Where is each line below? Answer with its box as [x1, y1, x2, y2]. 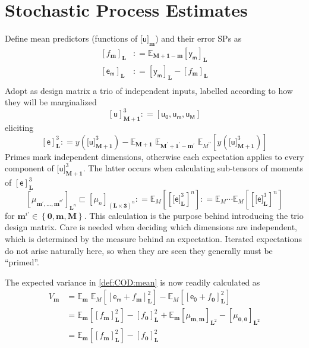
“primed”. [5, 256, 39, 268]
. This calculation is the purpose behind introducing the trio [84, 209, 304, 221]
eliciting [5, 121, 34, 134]
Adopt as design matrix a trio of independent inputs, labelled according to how [5, 84, 293, 96]
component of [5, 162, 54, 174]
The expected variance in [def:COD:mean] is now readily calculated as [5, 275, 260, 288]
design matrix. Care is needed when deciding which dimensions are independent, [5, 221, 297, 233]
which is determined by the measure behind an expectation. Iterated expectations [5, 232, 302, 244]
